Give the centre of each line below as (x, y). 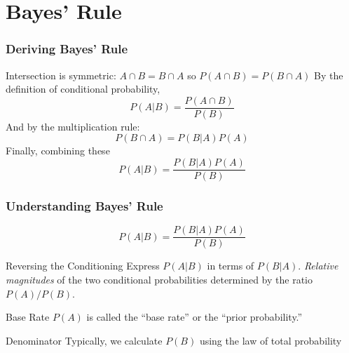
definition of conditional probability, (83, 89)
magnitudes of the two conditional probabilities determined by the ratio (159, 279)
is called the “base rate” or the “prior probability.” (194, 317)
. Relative (318, 266)
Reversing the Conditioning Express (83, 266)
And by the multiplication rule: (73, 126)
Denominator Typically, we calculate (84, 340)
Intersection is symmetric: (61, 75)
